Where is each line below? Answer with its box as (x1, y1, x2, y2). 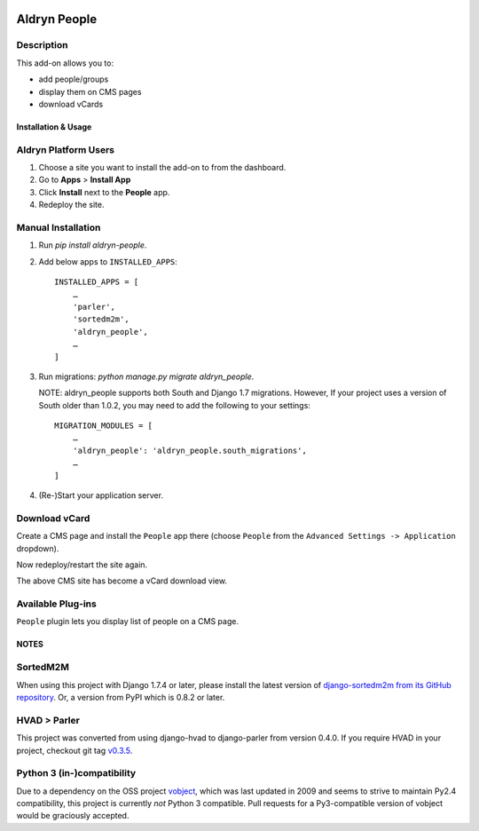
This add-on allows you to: (16, 58, 114, 68)
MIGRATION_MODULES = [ (54, 421, 153, 431)
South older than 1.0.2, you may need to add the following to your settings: (38, 400, 310, 410)
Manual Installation (16, 222, 101, 234)
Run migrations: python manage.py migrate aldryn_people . (38, 371, 255, 382)
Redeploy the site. (38, 200, 105, 210)
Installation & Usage (16, 121, 92, 132)
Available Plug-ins (16, 598, 97, 610)
